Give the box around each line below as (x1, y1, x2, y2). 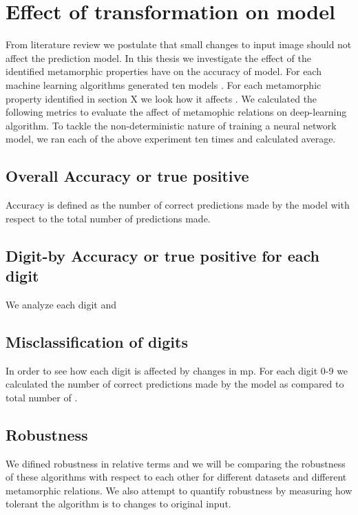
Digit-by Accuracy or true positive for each (6, 244, 319, 266)
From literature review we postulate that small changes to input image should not (6, 37, 352, 52)
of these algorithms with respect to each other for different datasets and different (6, 470, 347, 484)
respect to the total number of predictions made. (6, 211, 211, 225)
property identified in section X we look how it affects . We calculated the (6, 91, 317, 105)
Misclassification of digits (6, 330, 188, 352)
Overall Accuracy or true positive (6, 165, 249, 187)
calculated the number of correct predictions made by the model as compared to (6, 377, 344, 391)
